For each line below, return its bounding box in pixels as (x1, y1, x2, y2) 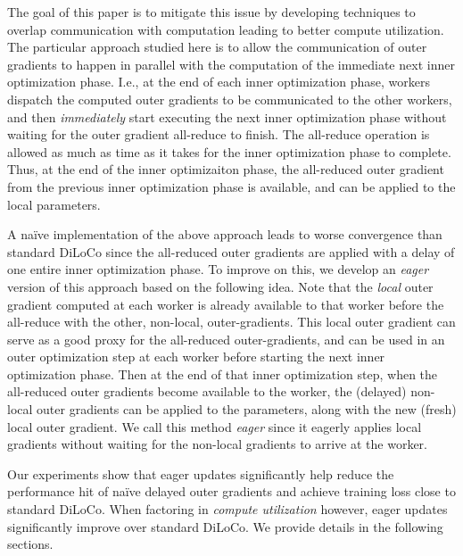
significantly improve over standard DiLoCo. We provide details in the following (7, 517, 443, 535)
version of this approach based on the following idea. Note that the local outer (7, 277, 434, 295)
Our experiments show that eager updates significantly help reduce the (7, 464, 394, 483)
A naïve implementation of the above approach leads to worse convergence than (7, 225, 442, 244)
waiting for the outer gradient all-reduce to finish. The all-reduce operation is (7, 125, 430, 144)
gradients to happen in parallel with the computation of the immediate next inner (7, 54, 455, 73)
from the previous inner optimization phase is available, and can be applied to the (7, 177, 456, 195)
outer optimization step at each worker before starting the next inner (7, 347, 385, 366)
